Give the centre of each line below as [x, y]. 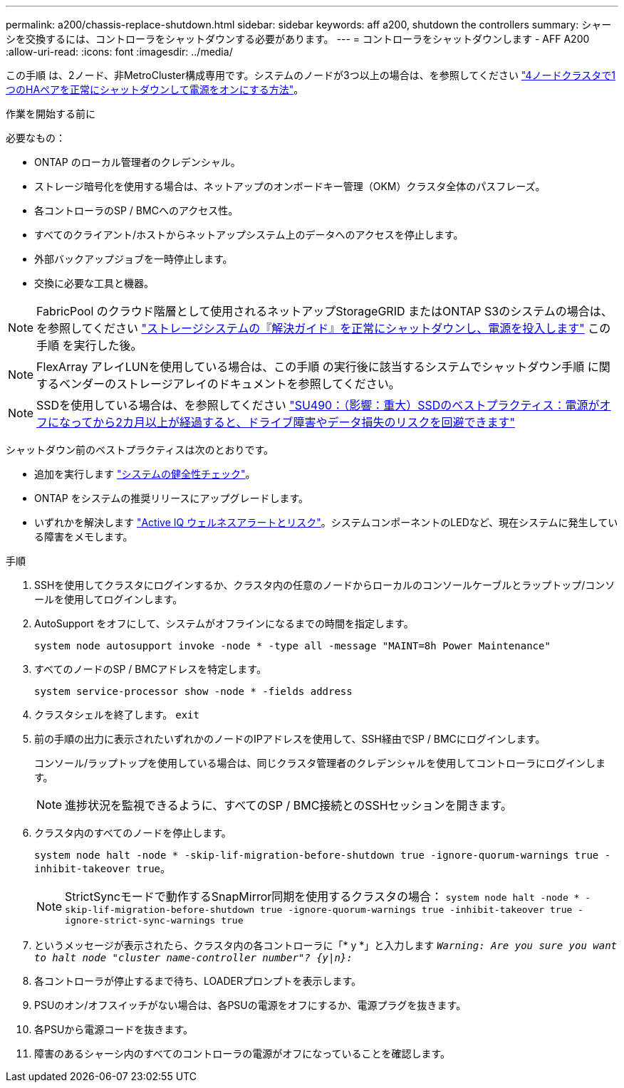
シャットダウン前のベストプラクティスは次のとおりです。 [140, 450]
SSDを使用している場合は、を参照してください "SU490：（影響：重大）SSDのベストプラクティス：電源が [318, 405]
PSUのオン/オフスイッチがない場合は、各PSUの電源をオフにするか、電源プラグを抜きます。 [250, 1005]
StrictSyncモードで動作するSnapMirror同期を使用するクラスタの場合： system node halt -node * [322, 896]
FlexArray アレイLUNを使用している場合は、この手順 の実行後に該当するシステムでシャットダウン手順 [311, 367]
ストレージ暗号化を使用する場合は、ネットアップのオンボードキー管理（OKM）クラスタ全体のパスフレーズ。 [290, 186]
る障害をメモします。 [84, 537]
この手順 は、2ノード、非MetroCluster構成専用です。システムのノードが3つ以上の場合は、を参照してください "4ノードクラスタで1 [311, 75]
